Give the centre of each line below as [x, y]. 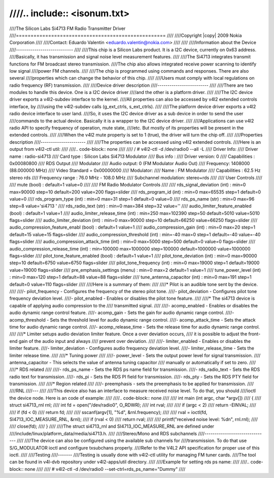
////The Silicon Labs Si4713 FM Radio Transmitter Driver [67, 28]
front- [254, 334]
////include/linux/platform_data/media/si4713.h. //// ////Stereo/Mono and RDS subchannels [103, 433]
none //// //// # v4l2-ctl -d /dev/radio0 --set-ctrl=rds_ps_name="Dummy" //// [105, 469]
